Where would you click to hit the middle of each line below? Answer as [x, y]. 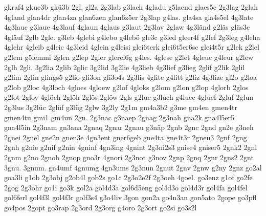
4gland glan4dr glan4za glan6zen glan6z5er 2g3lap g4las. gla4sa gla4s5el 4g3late [129, 17]
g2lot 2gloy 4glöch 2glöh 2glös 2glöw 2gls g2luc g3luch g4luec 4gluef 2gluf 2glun [129, 97]
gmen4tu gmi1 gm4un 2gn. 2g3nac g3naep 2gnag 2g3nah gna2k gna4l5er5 [119, 117]
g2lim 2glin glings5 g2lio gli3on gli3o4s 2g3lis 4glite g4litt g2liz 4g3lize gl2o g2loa [131, 77]
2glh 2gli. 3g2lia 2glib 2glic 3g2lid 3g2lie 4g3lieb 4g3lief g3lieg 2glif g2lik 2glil [125, 67]
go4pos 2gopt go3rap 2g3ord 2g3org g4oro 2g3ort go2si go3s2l [101, 207]
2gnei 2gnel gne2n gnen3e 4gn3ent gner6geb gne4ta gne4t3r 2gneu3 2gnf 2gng [126, 137]
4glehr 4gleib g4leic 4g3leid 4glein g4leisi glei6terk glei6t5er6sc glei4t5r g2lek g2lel [132, 47]
